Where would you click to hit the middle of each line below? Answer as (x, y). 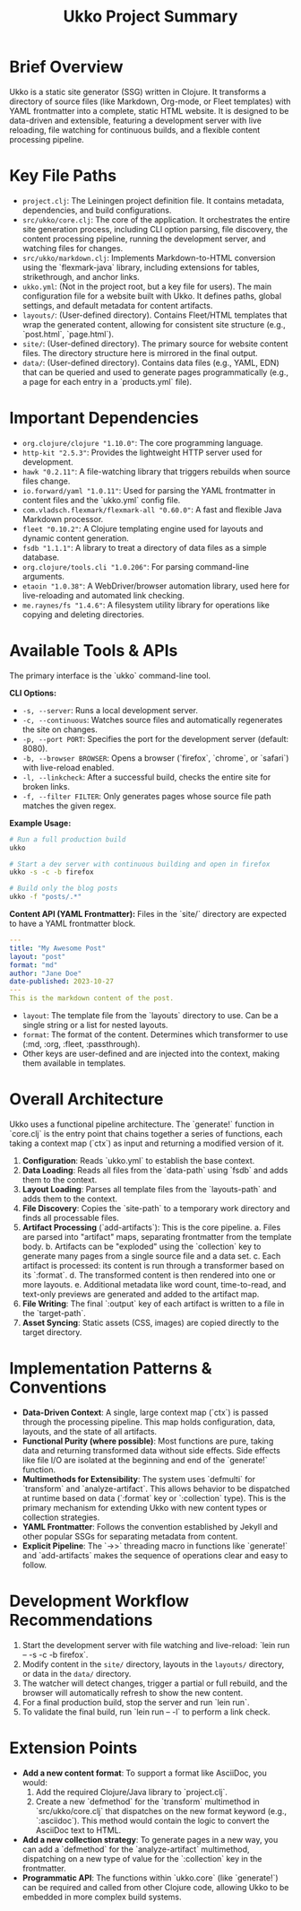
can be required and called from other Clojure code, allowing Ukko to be (155, 1887)
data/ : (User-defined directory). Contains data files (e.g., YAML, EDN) (150, 362)
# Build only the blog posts (64, 889)
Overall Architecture (86, 1099)
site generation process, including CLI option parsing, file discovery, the (155, 229)
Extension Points (73, 1748)
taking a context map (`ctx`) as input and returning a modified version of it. (147, 1143)
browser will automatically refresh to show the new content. (133, 1692)
